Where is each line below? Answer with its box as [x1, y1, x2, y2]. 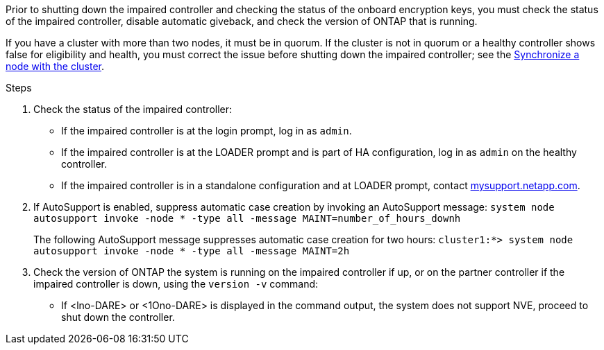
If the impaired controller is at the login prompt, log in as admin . [61, 125, 352, 137]
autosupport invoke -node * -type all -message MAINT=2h [33, 245, 350, 256]
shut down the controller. [61, 311, 175, 323]
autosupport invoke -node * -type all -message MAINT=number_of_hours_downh [33, 213, 461, 224]
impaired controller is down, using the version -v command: [33, 278, 319, 290]
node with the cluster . [6, 60, 105, 72]
